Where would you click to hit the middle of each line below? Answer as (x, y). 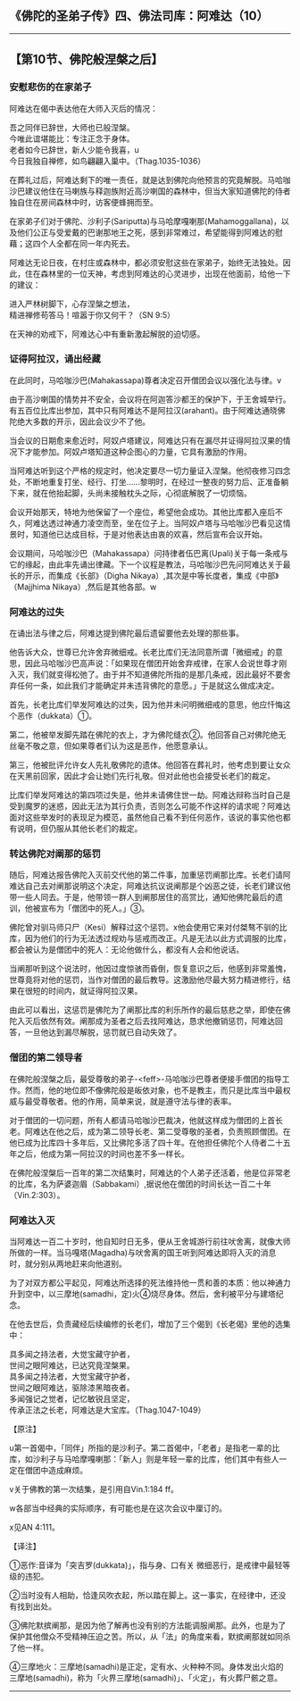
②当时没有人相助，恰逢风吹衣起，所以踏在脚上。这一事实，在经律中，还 (144, 1595)
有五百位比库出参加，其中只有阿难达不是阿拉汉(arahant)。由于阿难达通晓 (144, 410)
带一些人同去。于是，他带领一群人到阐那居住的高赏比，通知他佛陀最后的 (142, 897)
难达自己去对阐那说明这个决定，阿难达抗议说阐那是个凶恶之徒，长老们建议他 (150, 886)
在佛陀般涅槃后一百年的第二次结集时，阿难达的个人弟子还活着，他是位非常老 (150, 1172)
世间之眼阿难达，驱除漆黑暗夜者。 (72, 1388)
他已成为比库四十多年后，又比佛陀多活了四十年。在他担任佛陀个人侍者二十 (146, 1142)
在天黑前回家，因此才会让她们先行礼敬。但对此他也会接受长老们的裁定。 (142, 776)
